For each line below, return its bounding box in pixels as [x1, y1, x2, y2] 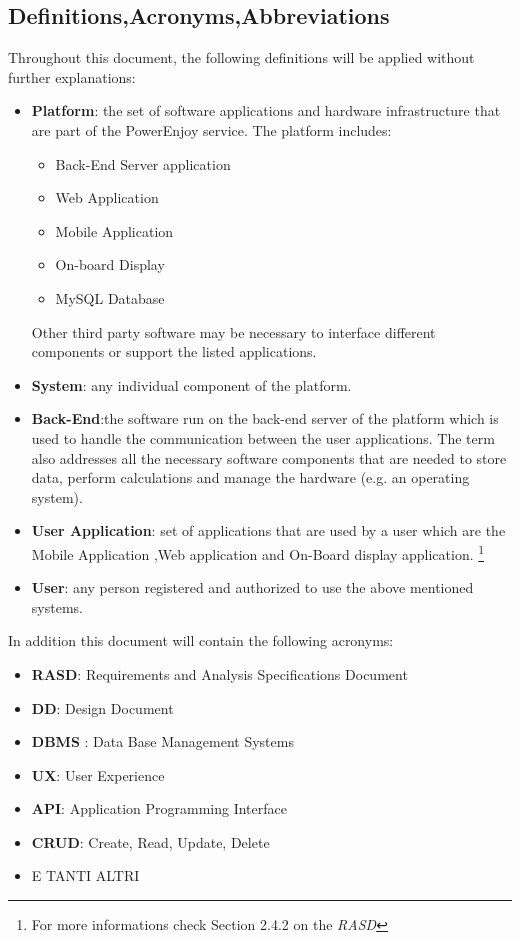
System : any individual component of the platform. [31, 374, 352, 395]
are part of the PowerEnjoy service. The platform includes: [31, 119, 392, 140]
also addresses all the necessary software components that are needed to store [31, 447, 507, 468]
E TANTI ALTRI [31, 865, 140, 886]
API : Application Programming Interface [31, 798, 287, 819]
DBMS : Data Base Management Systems [31, 731, 294, 752]
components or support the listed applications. [31, 341, 317, 362]
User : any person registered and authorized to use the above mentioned [31, 577, 474, 598]
